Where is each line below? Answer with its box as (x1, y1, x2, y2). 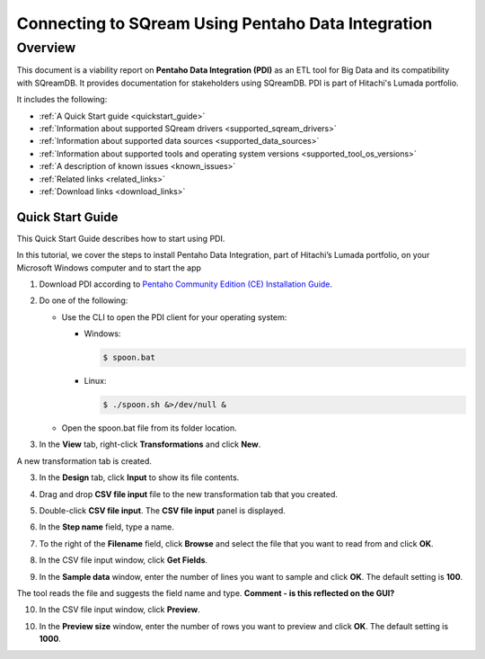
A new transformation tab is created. (16, 455, 153, 467)
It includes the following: (16, 94, 108, 105)
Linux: (84, 376, 107, 387)
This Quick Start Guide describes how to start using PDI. (16, 233, 225, 244)
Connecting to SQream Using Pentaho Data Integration (16, 13, 433, 33)
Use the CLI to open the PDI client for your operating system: (61, 311, 287, 323)
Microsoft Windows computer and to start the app (16, 262, 202, 273)
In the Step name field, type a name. (39, 521, 174, 532)
